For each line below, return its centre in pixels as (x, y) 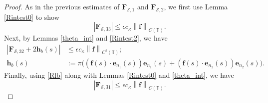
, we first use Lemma (196, 6)
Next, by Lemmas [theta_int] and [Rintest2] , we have (86, 37)
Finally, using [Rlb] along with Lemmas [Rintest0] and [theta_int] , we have (119, 75)
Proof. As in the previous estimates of (62, 6)
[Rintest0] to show (32, 17)
